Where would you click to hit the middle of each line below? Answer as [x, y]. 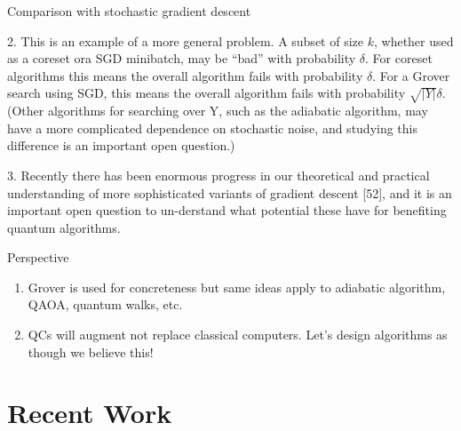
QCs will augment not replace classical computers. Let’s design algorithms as [238, 335]
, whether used [413, 40]
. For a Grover [411, 75]
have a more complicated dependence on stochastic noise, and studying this [213, 128]
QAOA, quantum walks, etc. [105, 304]
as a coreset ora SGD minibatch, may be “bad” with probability [182, 58]
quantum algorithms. [64, 227]
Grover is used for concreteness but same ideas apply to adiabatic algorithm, [237, 287]
